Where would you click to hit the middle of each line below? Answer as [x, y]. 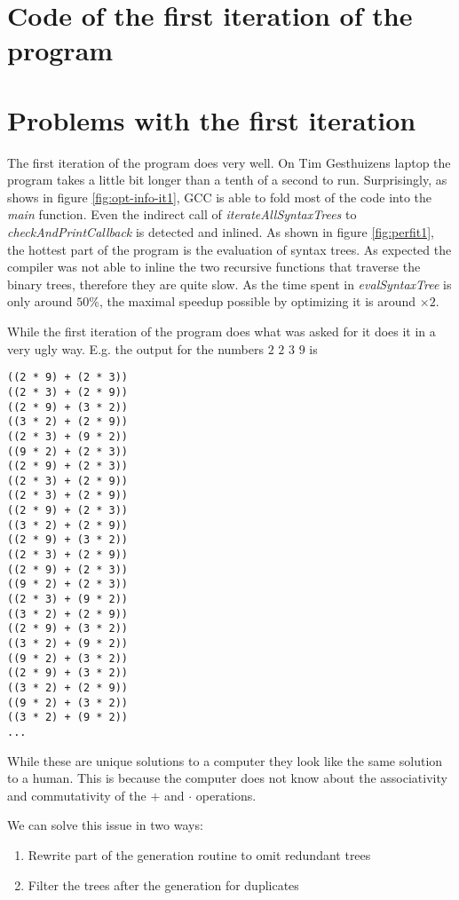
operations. [226, 795]
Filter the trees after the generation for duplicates [163, 884]
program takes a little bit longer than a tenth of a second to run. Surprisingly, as [227, 180]
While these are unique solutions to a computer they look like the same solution [225, 760]
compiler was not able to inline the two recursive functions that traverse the [214, 267]
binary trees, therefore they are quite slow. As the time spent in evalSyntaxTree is [229, 284]
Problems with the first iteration [212, 119]
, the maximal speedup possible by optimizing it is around [257, 301]
